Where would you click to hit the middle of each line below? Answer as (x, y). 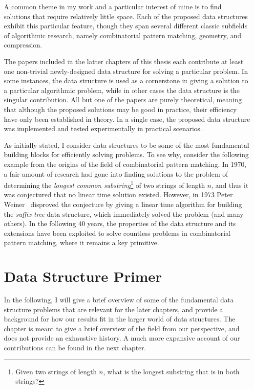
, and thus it (230, 185)
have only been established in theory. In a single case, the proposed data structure (127, 119)
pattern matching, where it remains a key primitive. (82, 242)
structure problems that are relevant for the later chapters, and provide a (114, 309)
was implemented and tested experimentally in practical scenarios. (103, 128)
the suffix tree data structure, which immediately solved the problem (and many (124, 214)
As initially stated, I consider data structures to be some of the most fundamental (127, 145)
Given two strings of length (56, 371)
